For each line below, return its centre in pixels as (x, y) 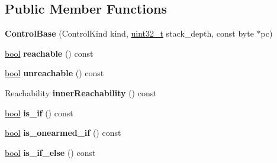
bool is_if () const (39, 113)
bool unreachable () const (54, 73)
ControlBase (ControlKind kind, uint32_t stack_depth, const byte (129, 33)
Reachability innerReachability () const (81, 92)
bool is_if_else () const (50, 152)
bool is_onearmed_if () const (63, 133)
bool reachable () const (49, 53)
